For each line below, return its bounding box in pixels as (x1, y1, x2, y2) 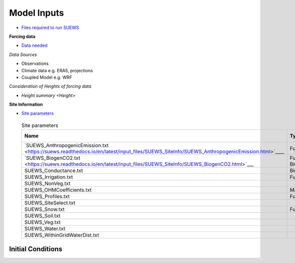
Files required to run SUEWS (21, 25, 79, 30)
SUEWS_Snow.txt (24, 206, 65, 213)
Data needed (21, 42, 48, 49)
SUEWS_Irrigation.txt (24, 174, 73, 180)
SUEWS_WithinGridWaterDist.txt (24, 232, 99, 238)
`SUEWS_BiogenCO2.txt (24, 155, 81, 162)
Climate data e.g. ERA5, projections (21, 67, 93, 73)
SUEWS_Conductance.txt (24, 167, 83, 174)
